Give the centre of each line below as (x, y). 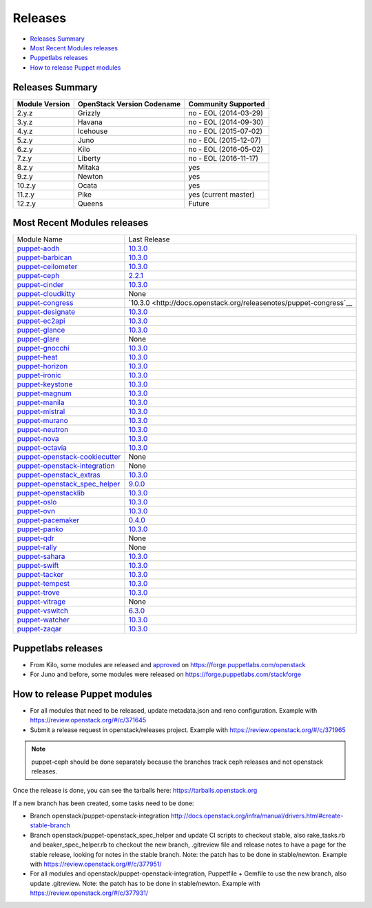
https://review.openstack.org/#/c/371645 (88, 720)
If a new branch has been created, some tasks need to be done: (103, 803)
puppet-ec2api (41, 321)
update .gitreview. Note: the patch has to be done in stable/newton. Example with (145, 883)
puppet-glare (38, 339)
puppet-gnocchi (43, 348)
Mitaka (89, 167)
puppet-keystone (45, 384)
